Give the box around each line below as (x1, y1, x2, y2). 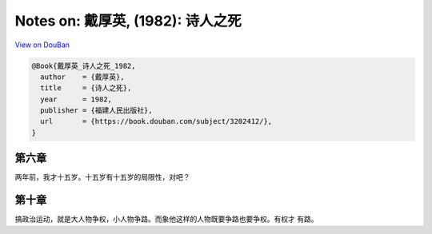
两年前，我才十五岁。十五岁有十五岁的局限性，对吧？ (14, 173, 190, 182)
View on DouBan (14, 40, 70, 50)
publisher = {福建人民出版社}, (40, 106, 153, 115)
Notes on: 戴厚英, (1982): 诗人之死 (14, 12, 242, 30)
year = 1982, (40, 94, 112, 104)
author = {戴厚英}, (40, 72, 125, 81)
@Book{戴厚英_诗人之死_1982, (31, 61, 136, 70)
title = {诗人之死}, (40, 84, 132, 93)
